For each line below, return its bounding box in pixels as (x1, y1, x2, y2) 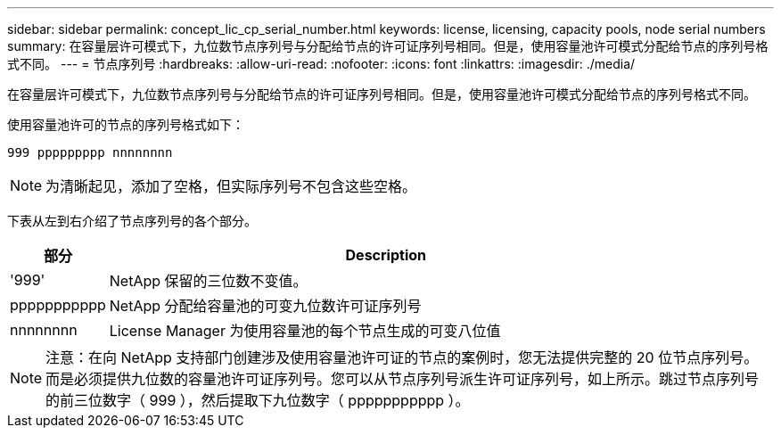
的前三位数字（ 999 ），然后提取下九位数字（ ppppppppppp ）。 (45, 391, 470, 409)
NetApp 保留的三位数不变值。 (109, 272, 308, 290)
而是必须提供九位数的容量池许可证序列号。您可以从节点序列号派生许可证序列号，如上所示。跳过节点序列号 (45, 370, 760, 388)
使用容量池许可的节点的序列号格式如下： (7, 117, 244, 132)
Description (345, 246, 426, 264)
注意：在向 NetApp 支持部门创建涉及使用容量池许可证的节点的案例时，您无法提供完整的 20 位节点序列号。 (45, 349, 759, 366)
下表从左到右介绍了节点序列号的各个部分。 (7, 213, 257, 228)
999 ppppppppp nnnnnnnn (7, 145, 173, 160)
